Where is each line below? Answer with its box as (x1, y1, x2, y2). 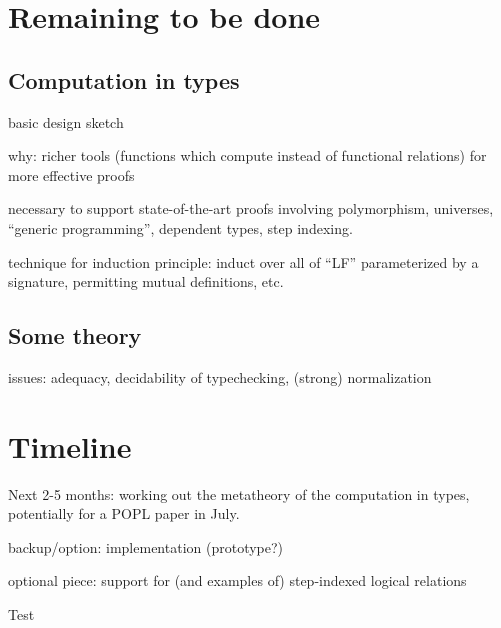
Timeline (8, 425, 132, 466)
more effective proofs (8, 164, 135, 185)
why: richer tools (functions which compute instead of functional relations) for (8, 145, 487, 166)
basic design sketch (8, 111, 124, 132)
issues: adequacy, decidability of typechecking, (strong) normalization (8, 366, 432, 387)
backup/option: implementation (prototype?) (8, 536, 284, 557)
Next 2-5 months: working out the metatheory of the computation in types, (8, 483, 470, 504)
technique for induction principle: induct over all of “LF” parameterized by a (8, 251, 479, 272)
